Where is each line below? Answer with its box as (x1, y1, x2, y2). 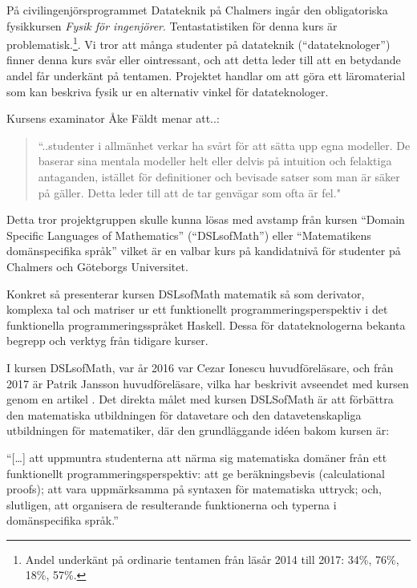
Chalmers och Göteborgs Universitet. (6, 258, 188, 274)
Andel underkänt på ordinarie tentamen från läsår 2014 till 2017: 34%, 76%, (25, 550, 399, 567)
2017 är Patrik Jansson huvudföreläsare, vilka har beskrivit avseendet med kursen (6, 375, 409, 391)
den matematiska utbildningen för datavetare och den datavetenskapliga (6, 406, 362, 423)
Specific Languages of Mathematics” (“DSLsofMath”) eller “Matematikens (6, 226, 371, 243)
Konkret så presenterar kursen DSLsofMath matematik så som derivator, (6, 285, 365, 302)
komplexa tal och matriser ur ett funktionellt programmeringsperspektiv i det (6, 301, 388, 318)
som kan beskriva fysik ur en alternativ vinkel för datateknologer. (6, 83, 329, 99)
